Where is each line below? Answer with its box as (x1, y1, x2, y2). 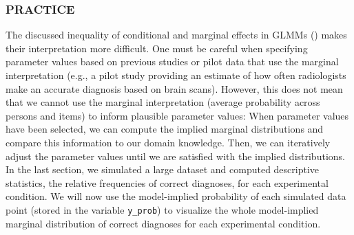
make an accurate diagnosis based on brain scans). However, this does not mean (6, 81, 343, 96)
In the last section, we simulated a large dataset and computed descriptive (6, 162, 320, 177)
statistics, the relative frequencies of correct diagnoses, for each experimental (6, 175, 329, 190)
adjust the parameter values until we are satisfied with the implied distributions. (6, 148, 345, 163)
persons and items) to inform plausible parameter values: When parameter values (6, 108, 349, 122)
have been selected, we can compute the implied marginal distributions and (6, 122, 324, 136)
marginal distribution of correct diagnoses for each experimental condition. (6, 216, 321, 230)
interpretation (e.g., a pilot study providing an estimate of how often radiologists (6, 68, 346, 82)
